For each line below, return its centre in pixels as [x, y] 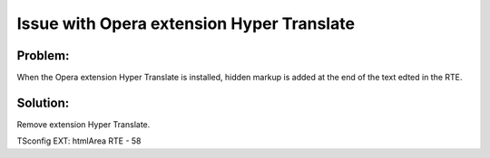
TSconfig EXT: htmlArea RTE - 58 [79, 141]
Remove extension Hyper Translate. [83, 124]
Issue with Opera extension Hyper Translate [186, 23]
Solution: [43, 102]
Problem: [43, 56]
